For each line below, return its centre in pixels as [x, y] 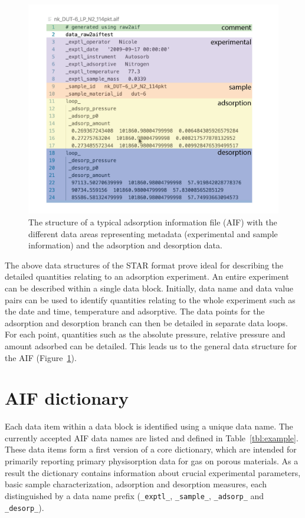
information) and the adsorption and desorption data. [125, 245]
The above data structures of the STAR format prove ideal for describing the [144, 265]
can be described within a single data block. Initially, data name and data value [149, 288]
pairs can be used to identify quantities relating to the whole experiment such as [150, 299]
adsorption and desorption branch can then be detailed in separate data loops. [147, 322]
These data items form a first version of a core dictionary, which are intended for [151, 449]
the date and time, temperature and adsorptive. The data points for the [135, 311]
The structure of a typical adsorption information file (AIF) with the [153, 222]
